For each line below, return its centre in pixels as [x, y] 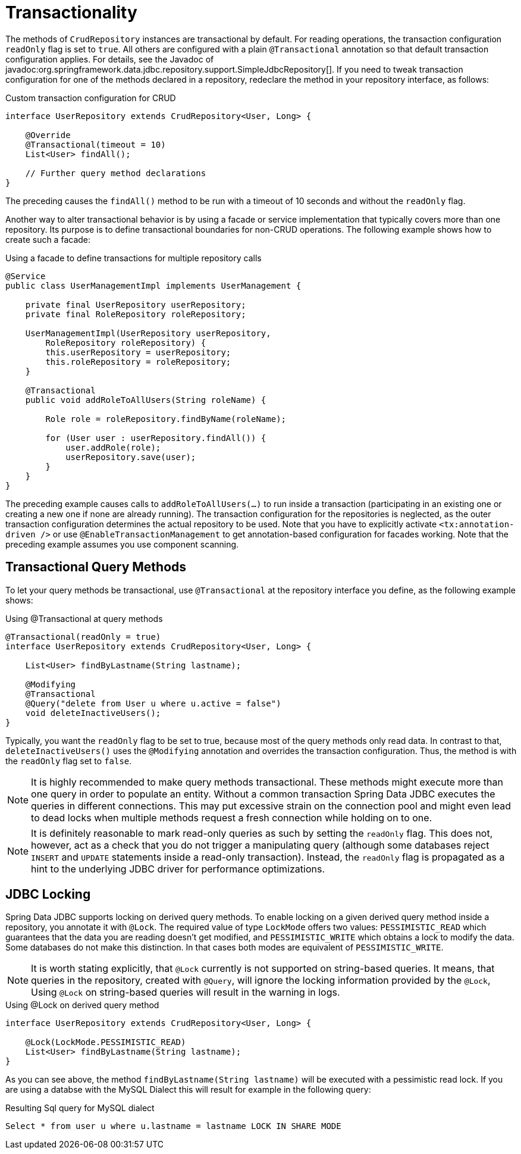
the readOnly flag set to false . [69, 761]
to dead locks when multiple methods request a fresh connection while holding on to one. [232, 817]
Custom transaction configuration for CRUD [91, 98]
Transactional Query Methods [96, 567]
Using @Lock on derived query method [82, 1005]
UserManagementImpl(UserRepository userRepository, [148, 333]
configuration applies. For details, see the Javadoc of [110, 59]
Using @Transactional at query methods [84, 618]
